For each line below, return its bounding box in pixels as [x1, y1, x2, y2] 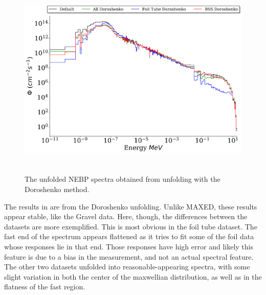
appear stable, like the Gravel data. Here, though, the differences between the [4, 211, 248, 222]
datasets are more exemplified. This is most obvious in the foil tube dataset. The [4, 221, 257, 231]
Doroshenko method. [25, 183, 90, 194]
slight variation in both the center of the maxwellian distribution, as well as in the [4, 271, 262, 282]
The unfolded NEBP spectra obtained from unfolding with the [25, 174, 220, 184]
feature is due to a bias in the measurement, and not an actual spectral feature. [4, 251, 254, 262]
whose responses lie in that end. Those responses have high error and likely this [4, 241, 253, 251]
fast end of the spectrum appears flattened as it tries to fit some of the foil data [4, 231, 254, 242]
